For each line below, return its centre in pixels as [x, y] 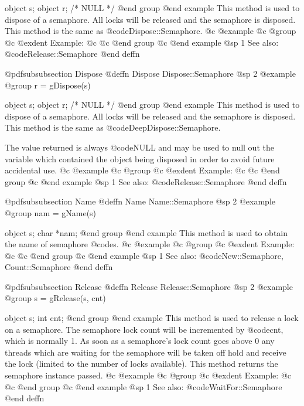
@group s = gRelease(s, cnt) [55, 298]
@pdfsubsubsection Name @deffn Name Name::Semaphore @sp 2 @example [140, 201]
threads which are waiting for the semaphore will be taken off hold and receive [146, 352]
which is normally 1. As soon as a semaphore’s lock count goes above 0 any [140, 341]
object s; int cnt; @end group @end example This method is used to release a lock [152, 318]
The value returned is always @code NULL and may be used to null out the [139, 147]
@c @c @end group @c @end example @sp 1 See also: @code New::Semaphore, [144, 255]
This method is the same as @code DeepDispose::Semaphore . [113, 127]
